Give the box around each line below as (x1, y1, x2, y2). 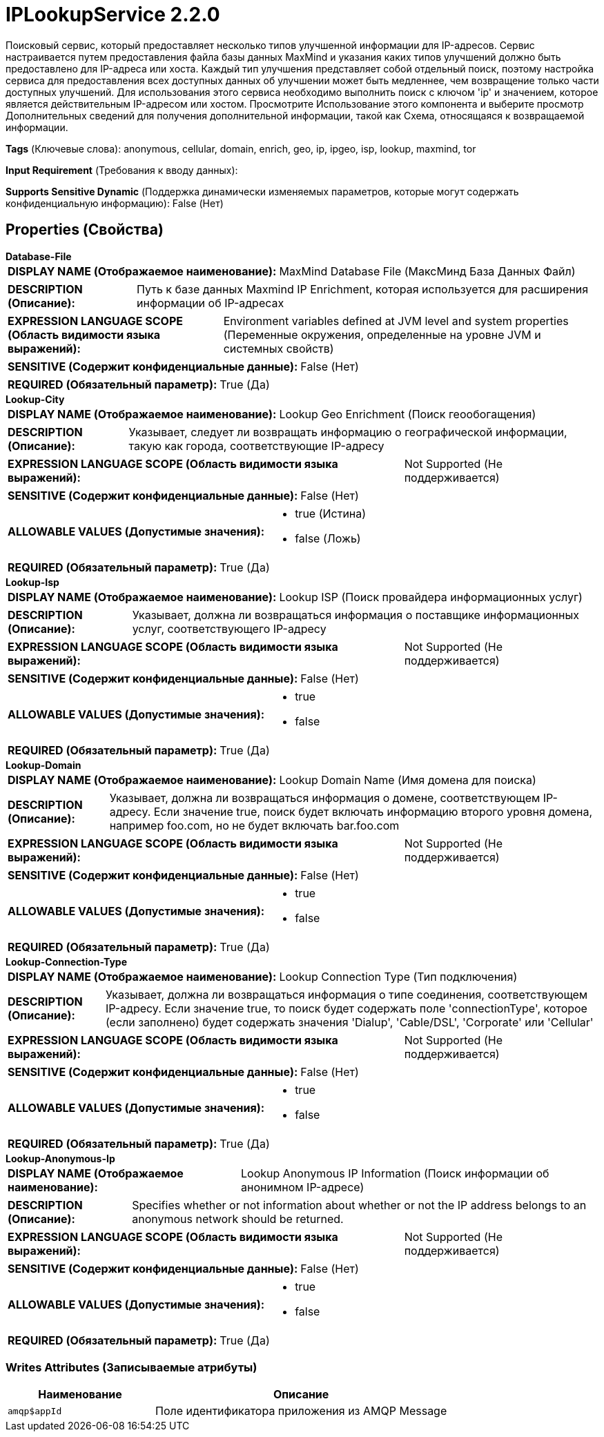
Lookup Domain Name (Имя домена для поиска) (279, 772, 536, 787)
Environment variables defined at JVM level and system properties (223, 313, 569, 328)
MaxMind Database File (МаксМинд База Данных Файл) (279, 264, 576, 278)
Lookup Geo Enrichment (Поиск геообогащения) (279, 407, 536, 421)
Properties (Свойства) (6, 221, 164, 239)
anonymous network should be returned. (132, 1211, 344, 1226)
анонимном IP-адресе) (241, 1180, 364, 1194)
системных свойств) (223, 341, 334, 355)
